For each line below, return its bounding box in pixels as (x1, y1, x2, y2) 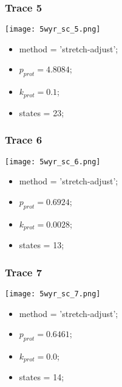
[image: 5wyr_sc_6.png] (5, 157, 101, 166)
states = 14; (19, 371, 64, 383)
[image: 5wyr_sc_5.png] (5, 25, 101, 34)
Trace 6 (5, 132, 42, 147)
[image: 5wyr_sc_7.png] (5, 289, 101, 298)
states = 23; (19, 106, 64, 119)
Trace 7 (5, 264, 42, 279)
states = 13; (19, 239, 64, 251)
